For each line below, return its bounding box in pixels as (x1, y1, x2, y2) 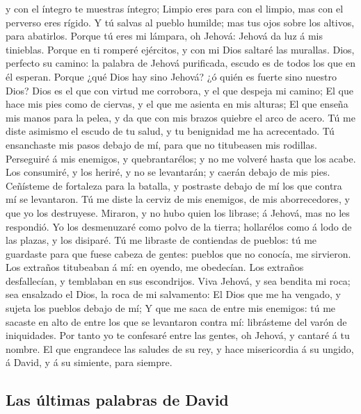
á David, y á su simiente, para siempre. (6, 355, 173, 370)
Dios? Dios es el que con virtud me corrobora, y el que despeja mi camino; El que (6, 83, 353, 97)
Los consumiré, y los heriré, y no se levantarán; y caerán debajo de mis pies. (6, 165, 330, 179)
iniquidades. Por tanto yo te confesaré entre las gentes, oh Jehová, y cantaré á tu (6, 328, 350, 342)
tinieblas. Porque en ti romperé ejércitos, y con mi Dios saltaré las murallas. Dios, (6, 42, 355, 56)
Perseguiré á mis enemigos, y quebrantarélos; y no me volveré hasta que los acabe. (6, 151, 356, 165)
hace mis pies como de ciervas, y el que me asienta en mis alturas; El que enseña (6, 97, 348, 111)
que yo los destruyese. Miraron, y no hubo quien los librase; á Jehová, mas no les (6, 205, 350, 220)
